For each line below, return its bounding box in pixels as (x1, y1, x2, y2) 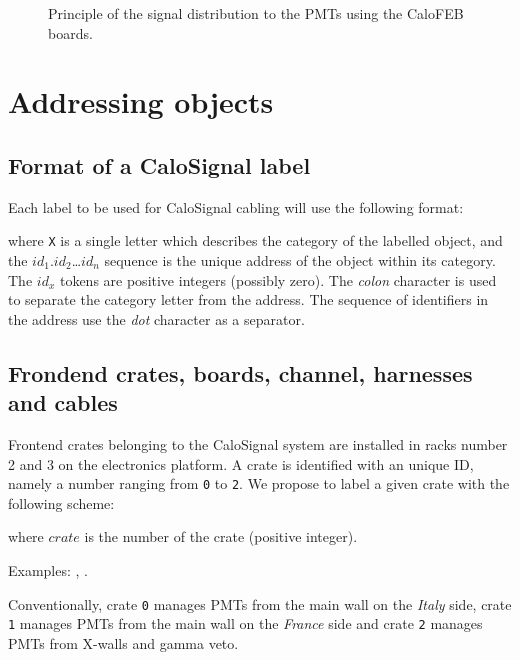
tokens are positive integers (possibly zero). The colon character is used (59, 269, 497, 290)
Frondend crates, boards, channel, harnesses (8, 357, 473, 388)
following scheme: (8, 492, 115, 513)
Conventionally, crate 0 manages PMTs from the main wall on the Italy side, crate (8, 593, 512, 614)
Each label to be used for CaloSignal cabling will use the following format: (8, 196, 464, 217)
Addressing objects (8, 81, 274, 122)
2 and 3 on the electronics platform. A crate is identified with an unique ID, (8, 453, 474, 474)
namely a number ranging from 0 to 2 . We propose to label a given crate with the (8, 473, 510, 494)
